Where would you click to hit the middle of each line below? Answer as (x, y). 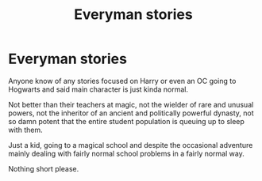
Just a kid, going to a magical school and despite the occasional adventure (131, 145)
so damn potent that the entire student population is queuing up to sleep (126, 121)
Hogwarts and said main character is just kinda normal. (98, 89)
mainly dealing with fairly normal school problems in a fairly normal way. (126, 153)
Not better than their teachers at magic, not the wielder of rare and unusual (131, 104)
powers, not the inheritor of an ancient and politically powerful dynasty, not (131, 113)
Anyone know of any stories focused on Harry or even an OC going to (122, 81)
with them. (25, 130)
